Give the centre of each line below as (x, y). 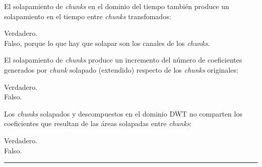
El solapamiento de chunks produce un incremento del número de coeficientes (123, 60)
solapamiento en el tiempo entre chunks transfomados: (88, 16)
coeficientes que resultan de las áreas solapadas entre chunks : (98, 123)
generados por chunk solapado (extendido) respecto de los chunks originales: (121, 69)
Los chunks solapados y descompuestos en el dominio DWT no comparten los (123, 113)
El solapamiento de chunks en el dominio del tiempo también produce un (117, 6)
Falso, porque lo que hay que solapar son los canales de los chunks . (107, 43)
